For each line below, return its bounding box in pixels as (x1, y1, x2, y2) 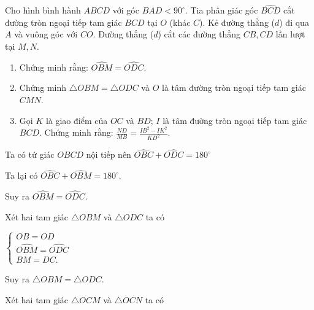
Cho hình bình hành (5, 4, 81, 17)
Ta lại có (5, 169, 38, 182)
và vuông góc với (14, 28, 78, 41)
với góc (112, 4, 139, 17)
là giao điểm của (45, 114, 108, 126)
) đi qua (279, 15, 309, 28)
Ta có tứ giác (5, 148, 55, 161)
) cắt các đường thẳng (158, 28, 241, 41)
